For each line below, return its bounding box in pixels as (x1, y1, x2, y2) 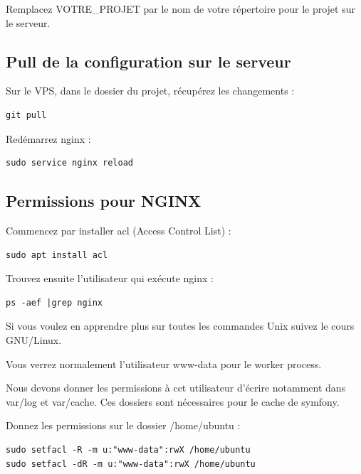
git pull (6, 109, 47, 120)
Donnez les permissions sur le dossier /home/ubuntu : (6, 418, 241, 433)
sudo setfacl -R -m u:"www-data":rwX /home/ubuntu (6, 444, 251, 455)
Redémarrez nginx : (6, 131, 91, 146)
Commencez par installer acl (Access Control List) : (6, 222, 231, 237)
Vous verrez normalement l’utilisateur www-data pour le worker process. (6, 356, 322, 371)
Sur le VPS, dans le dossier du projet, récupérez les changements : (6, 83, 295, 98)
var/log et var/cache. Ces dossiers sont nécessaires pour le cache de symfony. (6, 394, 340, 409)
